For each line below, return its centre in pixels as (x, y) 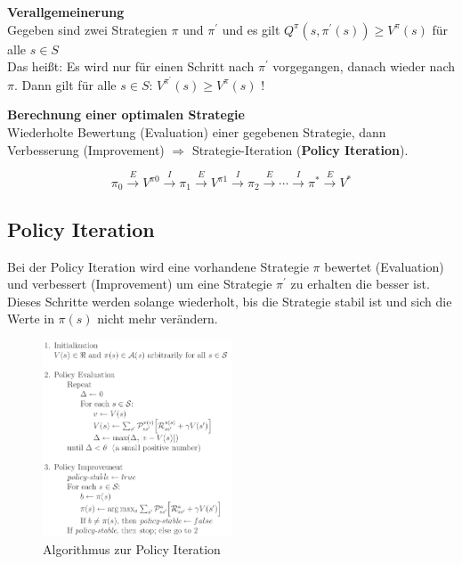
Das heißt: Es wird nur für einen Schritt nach (131, 66)
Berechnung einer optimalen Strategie (126, 114)
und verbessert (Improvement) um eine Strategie (140, 284)
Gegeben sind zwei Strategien (87, 29)
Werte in (31, 319)
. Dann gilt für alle (65, 84)
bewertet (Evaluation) (384, 266)
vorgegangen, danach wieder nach (364, 66)
